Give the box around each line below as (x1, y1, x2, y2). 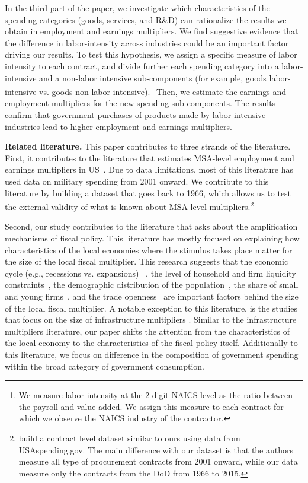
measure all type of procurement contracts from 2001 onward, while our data (18, 455, 298, 468)
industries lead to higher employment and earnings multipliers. (5, 120, 232, 132)
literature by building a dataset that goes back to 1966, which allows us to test (5, 186, 291, 199)
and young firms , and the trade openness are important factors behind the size (5, 290, 299, 302)
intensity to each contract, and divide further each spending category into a (5, 59, 279, 72)
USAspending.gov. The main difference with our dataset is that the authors (18, 443, 294, 456)
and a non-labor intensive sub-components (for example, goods (39, 71, 267, 84)
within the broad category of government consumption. (5, 360, 204, 372)
